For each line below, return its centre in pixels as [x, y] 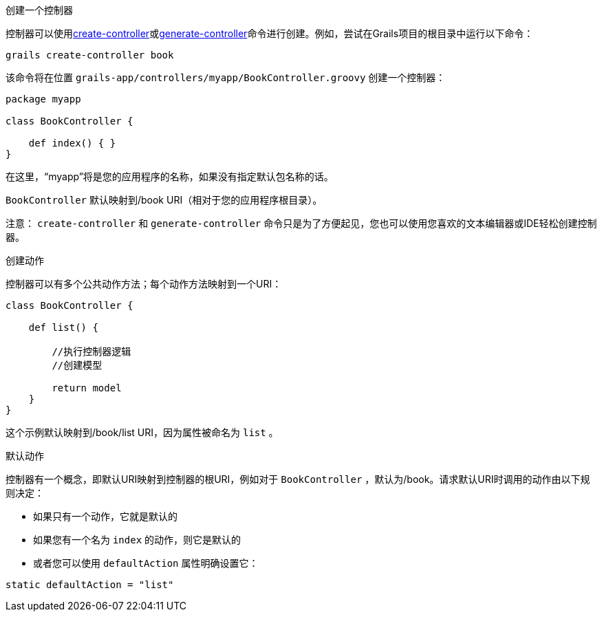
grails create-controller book [90, 55]
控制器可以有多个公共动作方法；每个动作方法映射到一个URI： [144, 284]
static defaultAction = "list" [90, 585]
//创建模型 [77, 365]
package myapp [43, 99]
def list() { [63, 327]
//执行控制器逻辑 [92, 351]
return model [87, 388]
